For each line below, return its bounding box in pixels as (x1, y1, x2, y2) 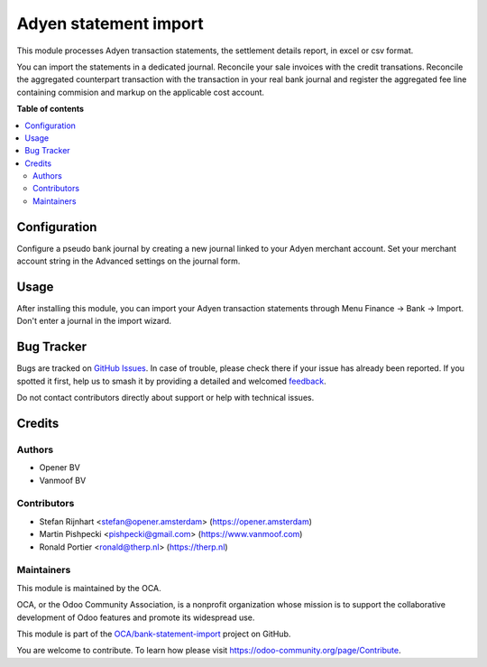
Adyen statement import (16, 14, 204, 33)
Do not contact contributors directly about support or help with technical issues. (16, 393, 315, 403)
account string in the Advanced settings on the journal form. (16, 255, 241, 266)
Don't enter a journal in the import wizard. (16, 316, 171, 327)
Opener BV (39, 462, 80, 473)
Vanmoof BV (39, 475, 87, 486)
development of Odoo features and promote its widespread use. (16, 612, 255, 623)
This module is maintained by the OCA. (16, 582, 161, 593)
